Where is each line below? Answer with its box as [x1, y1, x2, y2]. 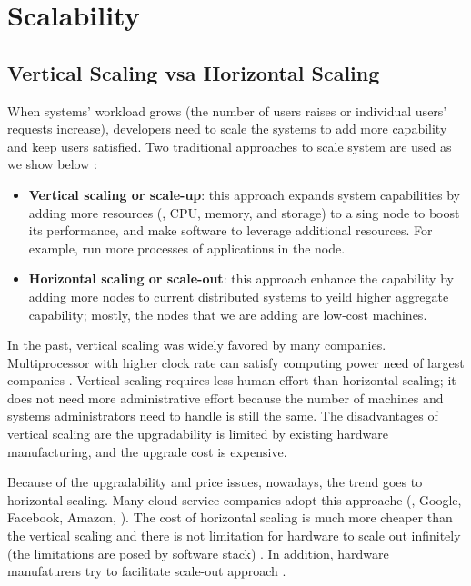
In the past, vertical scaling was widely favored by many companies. [7, 335, 386, 354]
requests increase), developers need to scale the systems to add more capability [7, 119, 447, 138]
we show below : [7, 154, 97, 174]
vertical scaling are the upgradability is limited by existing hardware [7, 424, 388, 443]
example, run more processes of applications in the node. [28, 238, 346, 257]
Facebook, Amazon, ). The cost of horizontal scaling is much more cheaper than [7, 508, 453, 527]
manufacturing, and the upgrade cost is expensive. [7, 442, 287, 461]
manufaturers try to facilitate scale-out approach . [7, 561, 286, 581]
